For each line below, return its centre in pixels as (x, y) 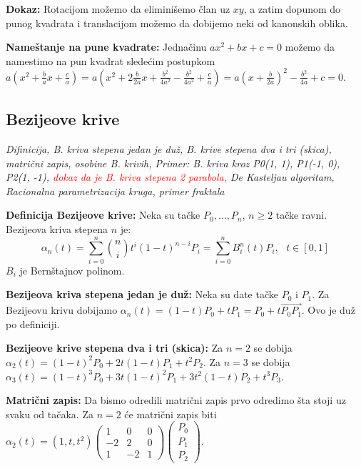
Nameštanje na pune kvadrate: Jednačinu (106, 47)
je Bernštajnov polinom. (72, 270)
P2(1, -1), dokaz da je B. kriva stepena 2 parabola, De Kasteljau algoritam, (170, 177)
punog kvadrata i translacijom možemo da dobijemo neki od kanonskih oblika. (177, 23)
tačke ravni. (301, 215)
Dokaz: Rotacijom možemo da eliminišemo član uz (118, 9)
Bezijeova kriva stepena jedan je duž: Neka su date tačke (142, 294)
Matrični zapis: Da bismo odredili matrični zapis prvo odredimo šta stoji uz (176, 400)
